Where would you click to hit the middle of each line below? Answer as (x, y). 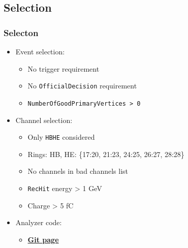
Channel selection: (44, 120)
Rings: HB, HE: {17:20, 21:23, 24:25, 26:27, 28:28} (106, 154)
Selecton (21, 32)
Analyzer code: (39, 222)
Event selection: (40, 51)
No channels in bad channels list (78, 171)
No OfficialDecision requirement (82, 86)
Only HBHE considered (61, 137)
